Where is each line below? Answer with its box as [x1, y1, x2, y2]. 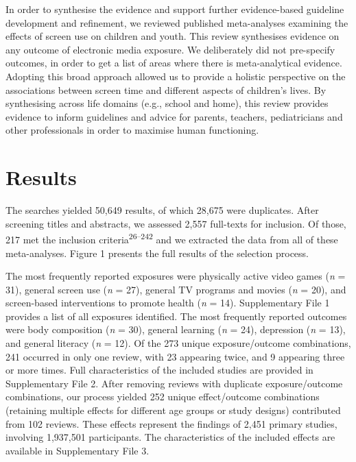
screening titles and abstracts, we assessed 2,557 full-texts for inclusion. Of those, [5, 216, 346, 230]
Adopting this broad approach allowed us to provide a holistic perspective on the [5, 69, 346, 83]
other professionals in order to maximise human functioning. [5, 123, 259, 137]
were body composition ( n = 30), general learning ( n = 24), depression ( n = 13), [5, 322, 346, 337]
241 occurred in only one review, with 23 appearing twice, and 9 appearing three [5, 349, 345, 363]
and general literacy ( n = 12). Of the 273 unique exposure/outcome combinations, [5, 336, 351, 350]
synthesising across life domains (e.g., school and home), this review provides [5, 96, 329, 110]
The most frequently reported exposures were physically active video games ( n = [5, 269, 346, 283]
